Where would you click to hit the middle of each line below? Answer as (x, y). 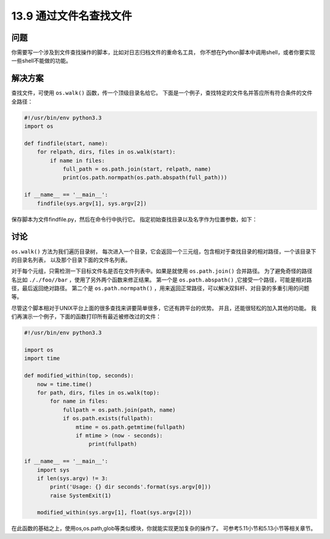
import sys (53, 470)
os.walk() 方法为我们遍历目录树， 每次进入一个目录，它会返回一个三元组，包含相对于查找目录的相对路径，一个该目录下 (164, 251)
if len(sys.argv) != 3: (72, 478)
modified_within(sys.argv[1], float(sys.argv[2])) (114, 513)
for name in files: (79, 401)
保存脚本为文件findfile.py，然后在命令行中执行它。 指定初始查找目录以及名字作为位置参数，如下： (134, 219)
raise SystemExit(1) (81, 495)
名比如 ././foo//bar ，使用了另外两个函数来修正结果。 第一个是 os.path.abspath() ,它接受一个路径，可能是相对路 (162, 280)
